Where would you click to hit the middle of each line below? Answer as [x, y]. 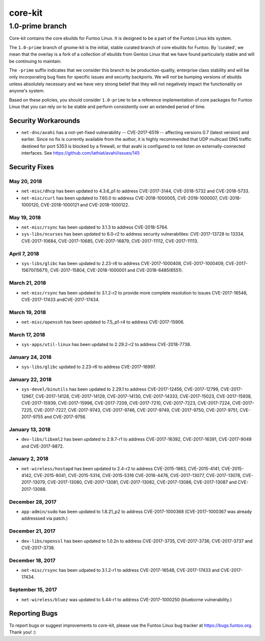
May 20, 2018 [26, 181]
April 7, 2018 [24, 254]
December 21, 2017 [32, 531]
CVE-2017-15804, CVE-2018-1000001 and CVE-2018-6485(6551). [117, 270]
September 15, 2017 [33, 590]
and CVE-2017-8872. [43, 446]
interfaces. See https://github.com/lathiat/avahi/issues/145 [80, 153]
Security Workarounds [45, 120]
